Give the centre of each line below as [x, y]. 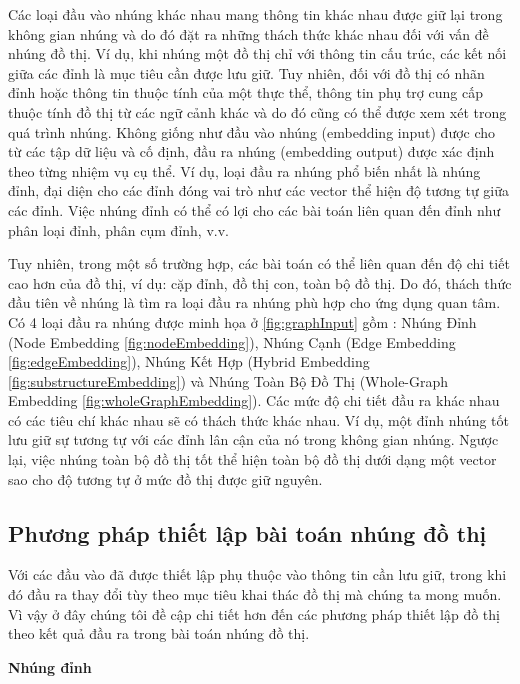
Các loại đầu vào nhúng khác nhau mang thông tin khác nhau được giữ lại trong [255, 14]
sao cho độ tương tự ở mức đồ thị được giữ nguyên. [165, 478]
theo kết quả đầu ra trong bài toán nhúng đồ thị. [159, 633]
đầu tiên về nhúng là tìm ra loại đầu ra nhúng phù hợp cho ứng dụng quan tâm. [254, 302]
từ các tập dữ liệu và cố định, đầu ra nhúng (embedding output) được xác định [251, 151]
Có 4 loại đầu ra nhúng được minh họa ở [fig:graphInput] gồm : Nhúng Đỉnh [242, 321]
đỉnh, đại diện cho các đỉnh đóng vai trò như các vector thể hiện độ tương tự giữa [259, 190]
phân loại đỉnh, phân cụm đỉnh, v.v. [118, 229]
